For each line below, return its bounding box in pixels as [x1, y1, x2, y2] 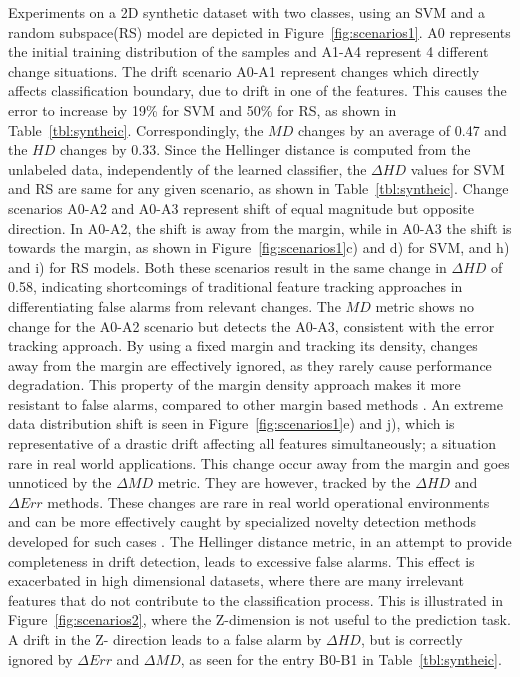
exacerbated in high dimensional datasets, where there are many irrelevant [8, 570, 464, 591]
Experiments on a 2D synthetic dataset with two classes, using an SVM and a [8, 2, 485, 22]
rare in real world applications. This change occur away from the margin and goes [8, 452, 510, 473]
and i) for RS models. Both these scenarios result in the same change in [8, 256, 447, 277]
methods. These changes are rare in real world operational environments [47, 491, 490, 512]
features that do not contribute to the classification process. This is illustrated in [8, 589, 504, 610]
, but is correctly [360, 629, 463, 649]
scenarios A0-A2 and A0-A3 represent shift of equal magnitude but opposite [8, 197, 475, 218]
